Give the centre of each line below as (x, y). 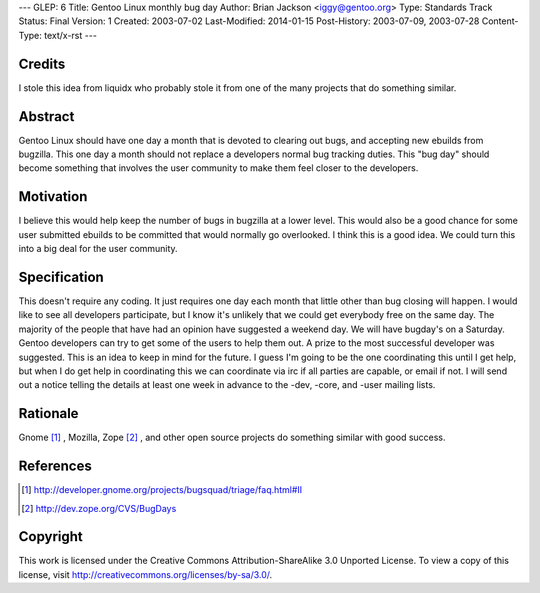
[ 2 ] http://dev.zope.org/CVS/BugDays (99, 508)
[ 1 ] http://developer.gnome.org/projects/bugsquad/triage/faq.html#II (162, 490)
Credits (42, 63)
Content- (500, 21)
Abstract (46, 116)
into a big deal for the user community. (98, 249)
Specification (61, 276)
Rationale (48, 413)
